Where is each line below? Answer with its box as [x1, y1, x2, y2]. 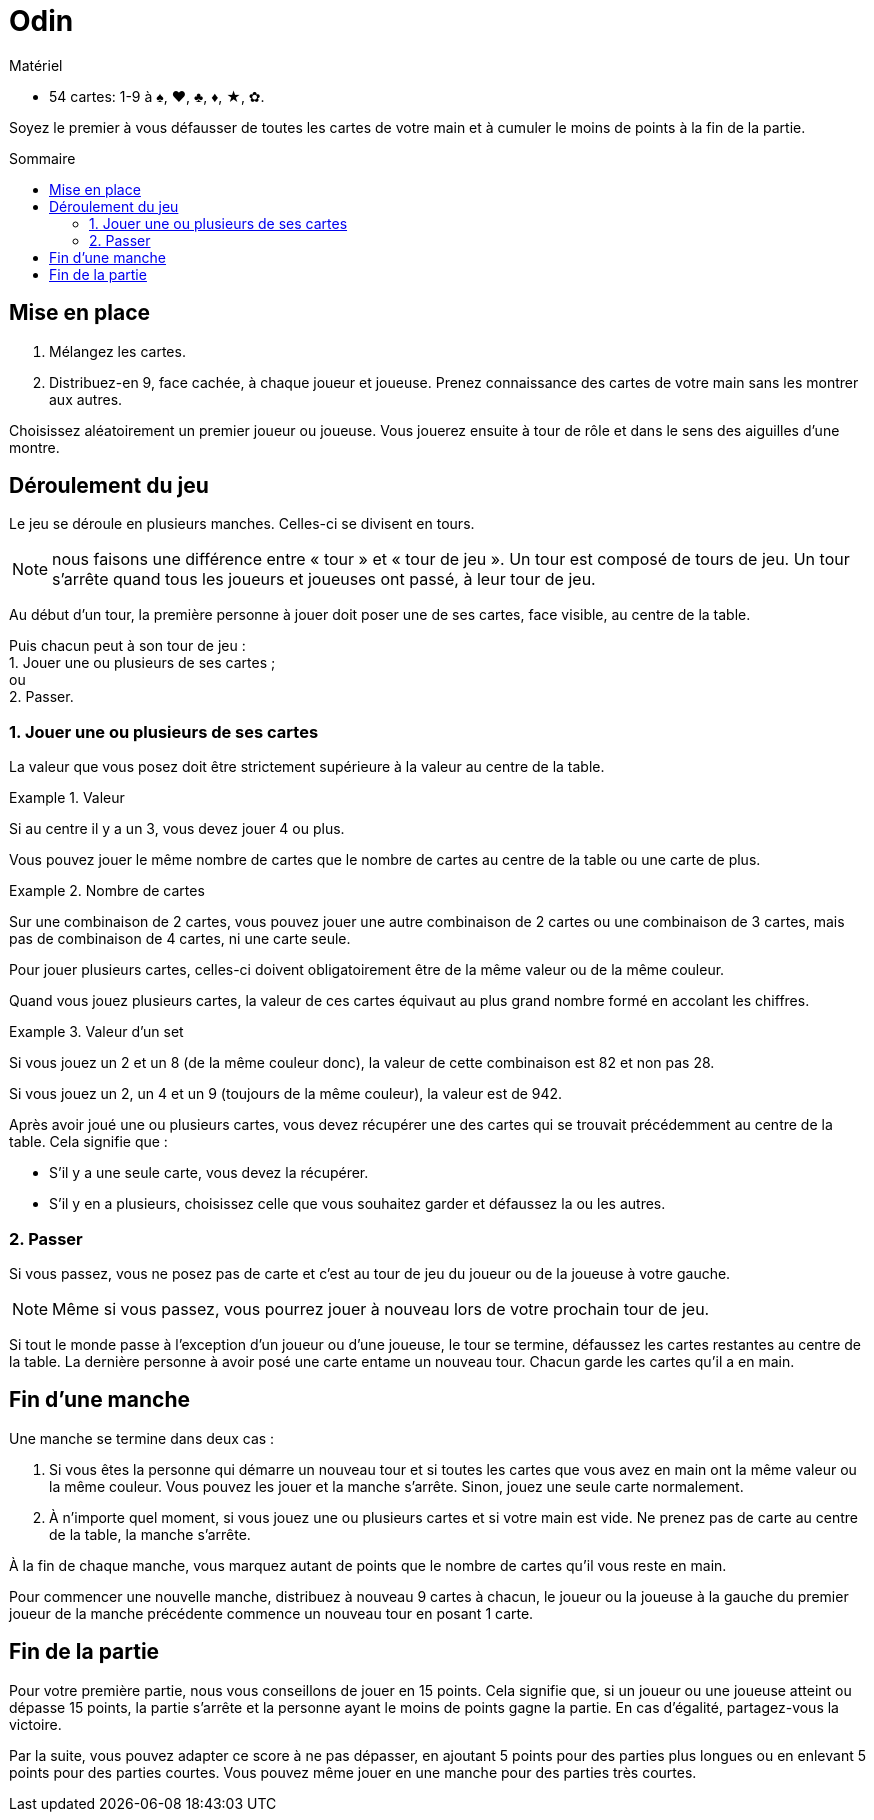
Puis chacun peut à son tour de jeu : [9, 637, 246, 655]
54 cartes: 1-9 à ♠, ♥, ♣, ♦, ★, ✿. [49, 87, 265, 105]
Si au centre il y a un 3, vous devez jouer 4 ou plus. [9, 820, 345, 838]
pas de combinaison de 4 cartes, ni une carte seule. [9, 930, 351, 948]
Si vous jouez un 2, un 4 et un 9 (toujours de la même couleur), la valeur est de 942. [9, 1085, 563, 1103]
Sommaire [9, 149, 76, 167]
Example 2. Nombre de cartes [9, 882, 205, 900]
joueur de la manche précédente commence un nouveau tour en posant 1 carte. [9, 1604, 534, 1622]
